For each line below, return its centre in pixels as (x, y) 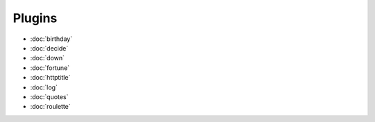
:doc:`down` (48, 58)
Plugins (35, 18)
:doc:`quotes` (49, 96)
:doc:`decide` (49, 48)
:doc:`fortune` (50, 68)
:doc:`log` (44, 87)
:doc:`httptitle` (50, 78)
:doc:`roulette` (50, 107)
